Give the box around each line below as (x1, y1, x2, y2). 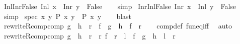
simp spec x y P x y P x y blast (4, 10, 132, 21)
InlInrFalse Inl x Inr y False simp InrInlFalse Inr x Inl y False (4, 1, 236, 11)
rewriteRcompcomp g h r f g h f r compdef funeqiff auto (4, 20, 232, 31)
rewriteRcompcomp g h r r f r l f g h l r (4, 30, 176, 40)
